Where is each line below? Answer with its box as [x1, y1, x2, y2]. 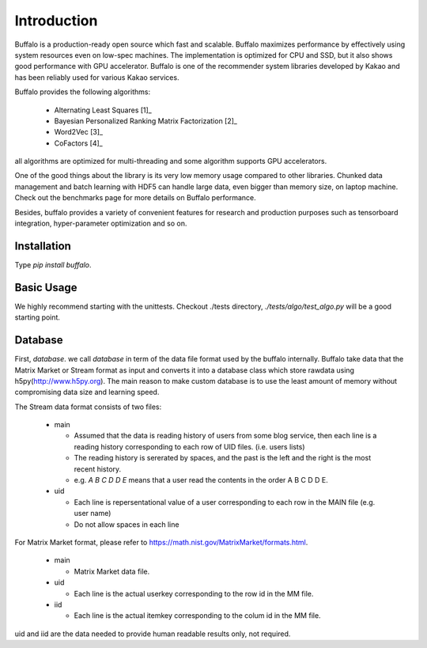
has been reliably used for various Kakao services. [14, 72, 179, 82]
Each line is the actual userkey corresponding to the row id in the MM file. [74, 589, 314, 598]
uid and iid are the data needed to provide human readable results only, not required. [14, 629, 291, 639]
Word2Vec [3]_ [54, 127, 103, 137]
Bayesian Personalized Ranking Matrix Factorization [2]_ [54, 116, 237, 126]
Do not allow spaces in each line [74, 519, 179, 529]
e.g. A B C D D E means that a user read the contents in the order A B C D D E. [74, 476, 328, 485]
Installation [14, 239, 71, 252]
